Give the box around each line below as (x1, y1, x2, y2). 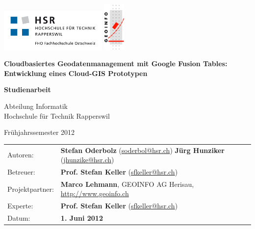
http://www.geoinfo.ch (60, 188, 129, 199)
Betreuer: (7, 166, 35, 177)
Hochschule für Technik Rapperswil (4, 110, 110, 121)
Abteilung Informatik (4, 101, 68, 111)
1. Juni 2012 (60, 213, 103, 223)
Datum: (7, 213, 30, 223)
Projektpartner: (7, 183, 54, 194)
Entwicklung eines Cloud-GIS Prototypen (4, 68, 148, 78)
